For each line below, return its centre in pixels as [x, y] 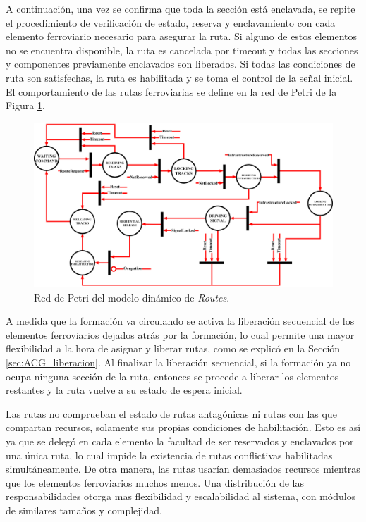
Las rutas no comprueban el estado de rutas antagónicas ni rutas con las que [171, 413]
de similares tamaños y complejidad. [84, 510]
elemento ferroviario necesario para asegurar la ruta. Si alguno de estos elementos [182, 36]
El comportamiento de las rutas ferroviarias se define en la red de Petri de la [171, 91]
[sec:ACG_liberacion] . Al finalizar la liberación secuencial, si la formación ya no [178, 362]
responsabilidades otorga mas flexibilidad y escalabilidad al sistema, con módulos [181, 496]
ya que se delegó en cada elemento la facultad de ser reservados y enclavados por [180, 441]
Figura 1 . [25, 105]
